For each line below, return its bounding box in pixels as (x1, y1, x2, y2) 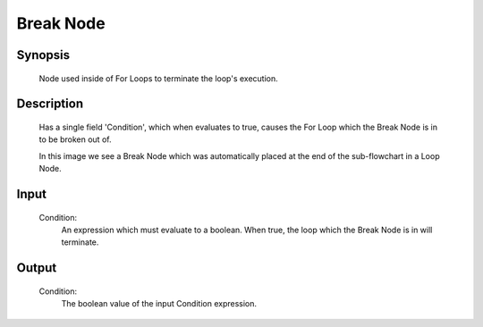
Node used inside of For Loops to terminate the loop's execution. (38, 72, 279, 84)
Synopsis (16, 47, 71, 63)
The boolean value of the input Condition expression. (61, 298, 258, 309)
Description (16, 96, 84, 112)
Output (16, 260, 57, 276)
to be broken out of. (38, 134, 112, 145)
